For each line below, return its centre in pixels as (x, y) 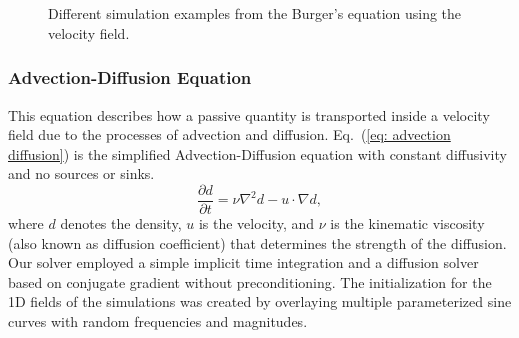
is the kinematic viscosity (407, 223)
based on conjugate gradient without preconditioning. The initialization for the (250, 281)
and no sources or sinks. (81, 173)
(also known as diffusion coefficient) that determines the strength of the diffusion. (257, 242)
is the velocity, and (256, 223)
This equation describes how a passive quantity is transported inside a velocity (249, 114)
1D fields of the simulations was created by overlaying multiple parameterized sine (260, 301)
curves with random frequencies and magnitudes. (158, 321)
